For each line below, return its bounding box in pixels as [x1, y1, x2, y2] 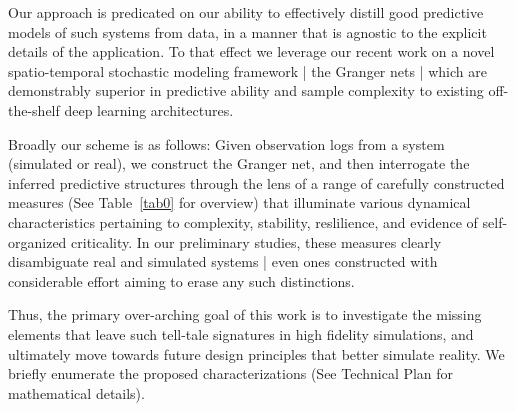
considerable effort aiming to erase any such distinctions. [8, 270, 355, 291]
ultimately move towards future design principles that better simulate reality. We [8, 343, 505, 364]
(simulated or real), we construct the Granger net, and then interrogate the [8, 153, 470, 174]
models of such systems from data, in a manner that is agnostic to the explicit [8, 21, 487, 42]
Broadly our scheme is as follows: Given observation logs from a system [8, 133, 445, 154]
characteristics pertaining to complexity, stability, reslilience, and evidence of [8, 211, 478, 232]
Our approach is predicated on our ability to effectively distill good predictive [8, 2, 484, 22]
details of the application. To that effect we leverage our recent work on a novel [8, 41, 495, 62]
